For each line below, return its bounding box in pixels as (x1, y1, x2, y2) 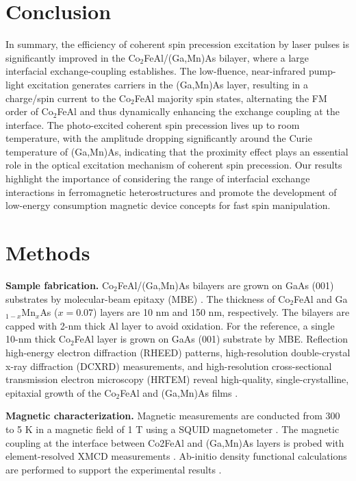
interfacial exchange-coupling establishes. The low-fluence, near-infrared (5, 64, 306, 78)
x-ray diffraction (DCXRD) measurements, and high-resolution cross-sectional (5, 358, 332, 373)
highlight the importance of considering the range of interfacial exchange (5, 171, 310, 186)
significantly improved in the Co (5, 50, 140, 64)
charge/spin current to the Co (5, 90, 131, 105)
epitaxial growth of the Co (5, 385, 116, 399)
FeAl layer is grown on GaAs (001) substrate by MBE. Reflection (74, 332, 348, 346)
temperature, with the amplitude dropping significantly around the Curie (5, 131, 312, 145)
